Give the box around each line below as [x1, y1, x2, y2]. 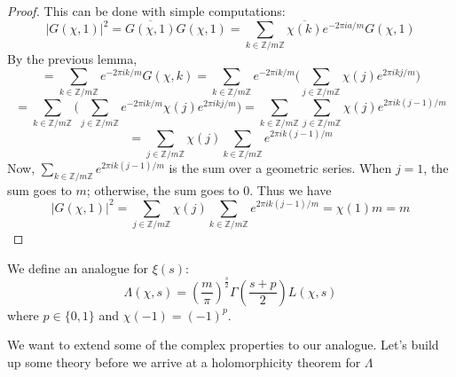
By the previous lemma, [7, 50, 138, 68]
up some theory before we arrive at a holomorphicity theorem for [7, 353, 361, 372]
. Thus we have [249, 180, 332, 199]
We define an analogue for [7, 258, 149, 277]
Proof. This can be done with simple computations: [7, 2, 286, 20]
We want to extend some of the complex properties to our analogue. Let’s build [7, 335, 439, 354]
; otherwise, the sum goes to [86, 180, 240, 199]
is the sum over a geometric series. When [169, 159, 392, 177]
